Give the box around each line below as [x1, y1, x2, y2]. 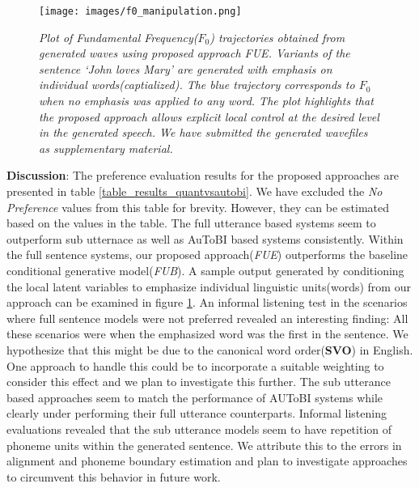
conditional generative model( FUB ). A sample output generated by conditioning [6, 261, 404, 278]
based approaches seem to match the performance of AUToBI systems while [6, 388, 383, 405]
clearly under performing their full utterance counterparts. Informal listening [6, 405, 387, 422]
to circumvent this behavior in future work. [6, 468, 221, 485]
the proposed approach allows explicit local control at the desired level [39, 108, 379, 125]
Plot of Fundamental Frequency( [39, 28, 198, 45]
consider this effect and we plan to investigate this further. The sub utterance [6, 373, 391, 390]
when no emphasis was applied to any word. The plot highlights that [39, 92, 374, 109]
